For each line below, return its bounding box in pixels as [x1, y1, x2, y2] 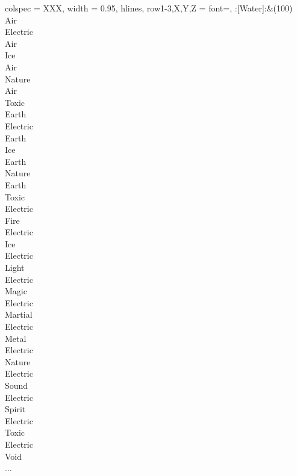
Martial [5, 308, 33, 321]
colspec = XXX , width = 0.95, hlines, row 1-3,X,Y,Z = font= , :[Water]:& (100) [5, 2, 293, 14]
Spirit [5, 403, 26, 415]
